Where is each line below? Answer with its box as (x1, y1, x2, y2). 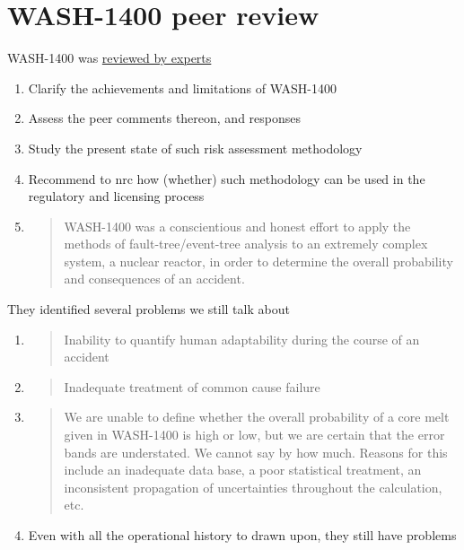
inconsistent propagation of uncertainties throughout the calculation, (64, 477, 442, 496)
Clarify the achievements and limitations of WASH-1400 (28, 78, 337, 97)
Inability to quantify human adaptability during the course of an (64, 329, 420, 348)
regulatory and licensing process (28, 187, 205, 205)
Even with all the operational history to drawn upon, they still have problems (28, 526, 457, 544)
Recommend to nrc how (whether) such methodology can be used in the (28, 169, 425, 188)
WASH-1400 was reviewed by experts (7, 48, 212, 67)
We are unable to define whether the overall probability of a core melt (64, 407, 450, 426)
